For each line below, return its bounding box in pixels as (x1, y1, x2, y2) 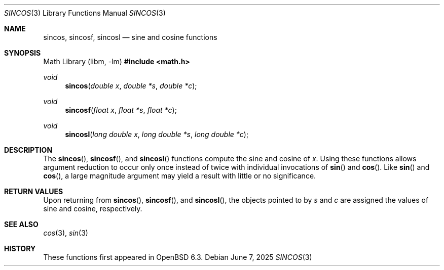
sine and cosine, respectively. (43, 204, 142, 213)
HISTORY (4, 244, 36, 253)
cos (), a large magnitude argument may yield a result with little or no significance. (43, 171, 316, 180)
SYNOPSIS (4, 49, 41, 57)
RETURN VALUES (4, 187, 63, 196)
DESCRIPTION (4, 146, 53, 154)
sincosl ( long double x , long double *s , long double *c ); (65, 130, 249, 139)
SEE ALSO (4, 220, 39, 229)
